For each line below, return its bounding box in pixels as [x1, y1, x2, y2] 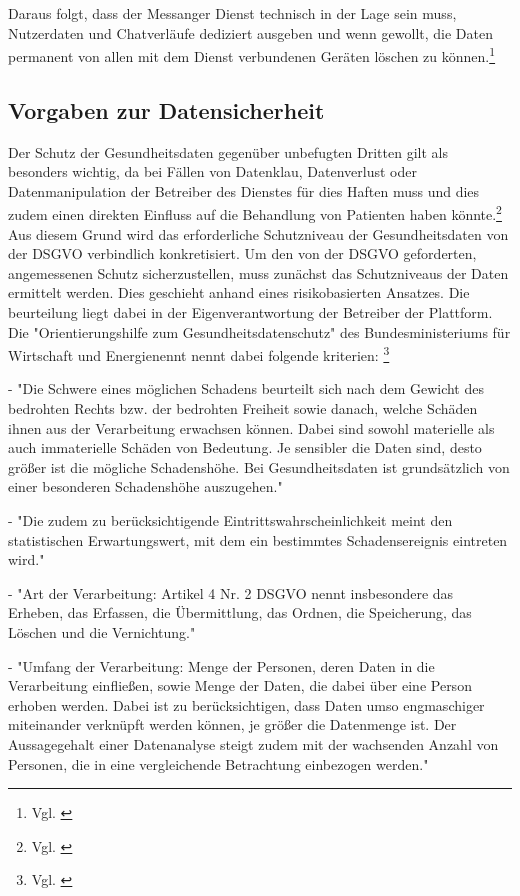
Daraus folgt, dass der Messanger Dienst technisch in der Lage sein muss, [8, 3, 457, 23]
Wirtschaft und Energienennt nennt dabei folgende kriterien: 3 [8, 342, 390, 365]
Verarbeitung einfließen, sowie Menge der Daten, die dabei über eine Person [8, 675, 472, 696]
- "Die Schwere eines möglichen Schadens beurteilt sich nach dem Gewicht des [8, 378, 484, 399]
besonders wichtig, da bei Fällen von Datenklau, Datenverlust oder [8, 161, 417, 182]
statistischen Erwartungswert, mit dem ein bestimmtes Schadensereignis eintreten [8, 529, 508, 550]
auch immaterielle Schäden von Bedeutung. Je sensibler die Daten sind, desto [8, 437, 482, 458]
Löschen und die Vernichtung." [8, 622, 196, 643]
